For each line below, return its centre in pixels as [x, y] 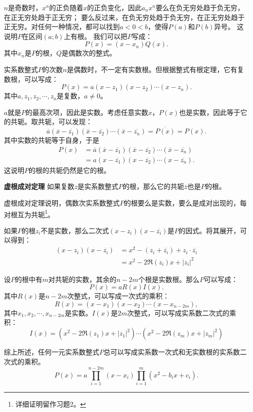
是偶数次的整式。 [89, 53]
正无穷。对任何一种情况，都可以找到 [62, 27]
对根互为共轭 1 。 [29, 213]
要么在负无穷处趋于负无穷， [200, 7]
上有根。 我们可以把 [96, 36]
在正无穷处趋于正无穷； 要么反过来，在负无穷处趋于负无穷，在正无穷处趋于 [124, 17]
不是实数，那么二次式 [75, 230]
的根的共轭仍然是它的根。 [70, 170]
